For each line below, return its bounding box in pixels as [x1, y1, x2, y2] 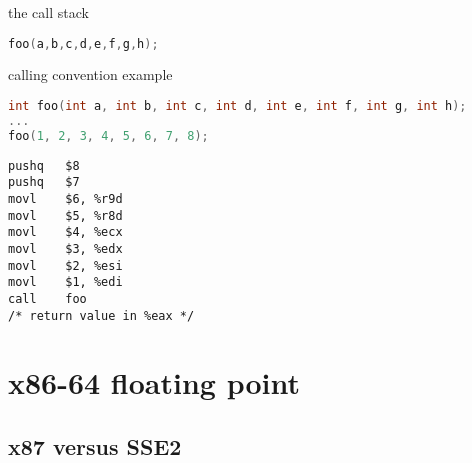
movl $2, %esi [8, 258, 123, 273]
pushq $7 [8, 175, 80, 190]
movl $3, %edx [8, 241, 123, 256]
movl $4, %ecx [8, 225, 123, 240]
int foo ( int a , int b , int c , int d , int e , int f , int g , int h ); [8, 99, 467, 114]
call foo [8, 291, 87, 306]
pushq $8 [8, 158, 80, 173]
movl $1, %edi [8, 275, 123, 290]
